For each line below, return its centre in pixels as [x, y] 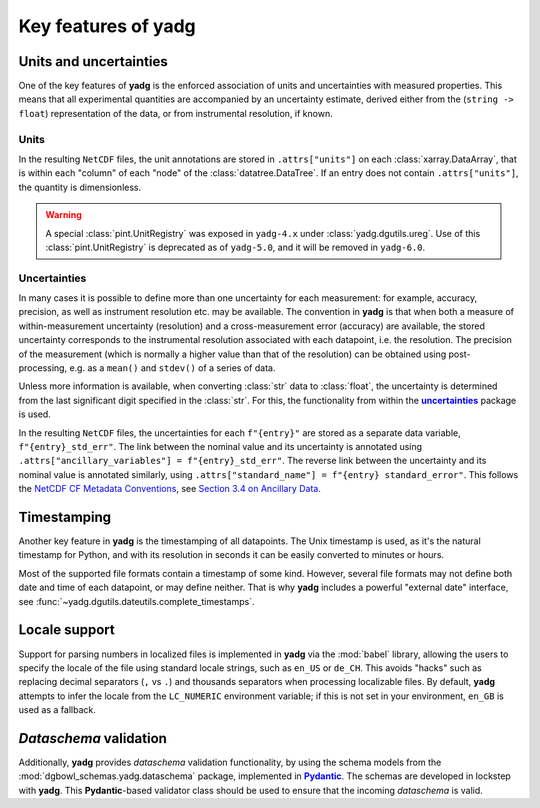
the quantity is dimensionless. [80, 187]
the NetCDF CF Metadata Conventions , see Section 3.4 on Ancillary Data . [170, 489]
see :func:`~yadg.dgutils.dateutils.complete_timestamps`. [136, 601]
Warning [63, 215]
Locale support [66, 630]
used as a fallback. [57, 710]
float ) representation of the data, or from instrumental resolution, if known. [176, 113]
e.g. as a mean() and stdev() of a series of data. [172, 368]
